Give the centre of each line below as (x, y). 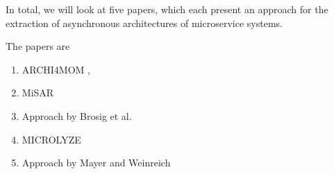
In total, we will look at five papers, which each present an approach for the (167, 9)
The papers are (38, 46)
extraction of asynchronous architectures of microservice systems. (144, 23)
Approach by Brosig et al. (77, 115)
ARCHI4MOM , (56, 69)
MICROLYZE (51, 139)
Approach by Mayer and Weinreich (96, 163)
